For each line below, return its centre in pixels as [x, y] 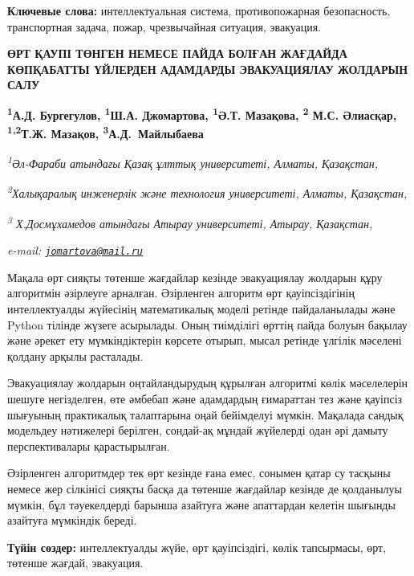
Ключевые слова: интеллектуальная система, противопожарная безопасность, [199, 10]
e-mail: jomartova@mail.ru [75, 250]
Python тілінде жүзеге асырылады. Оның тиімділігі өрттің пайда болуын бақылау [207, 324]
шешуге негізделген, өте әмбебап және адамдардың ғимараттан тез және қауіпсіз [205, 399]
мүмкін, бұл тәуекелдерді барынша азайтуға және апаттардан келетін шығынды [201, 504]
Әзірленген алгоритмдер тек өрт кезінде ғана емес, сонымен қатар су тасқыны [199, 473]
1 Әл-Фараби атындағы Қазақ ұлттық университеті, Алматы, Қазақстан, [193, 162]
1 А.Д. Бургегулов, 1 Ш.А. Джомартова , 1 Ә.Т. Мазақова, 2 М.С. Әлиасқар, [202, 113]
